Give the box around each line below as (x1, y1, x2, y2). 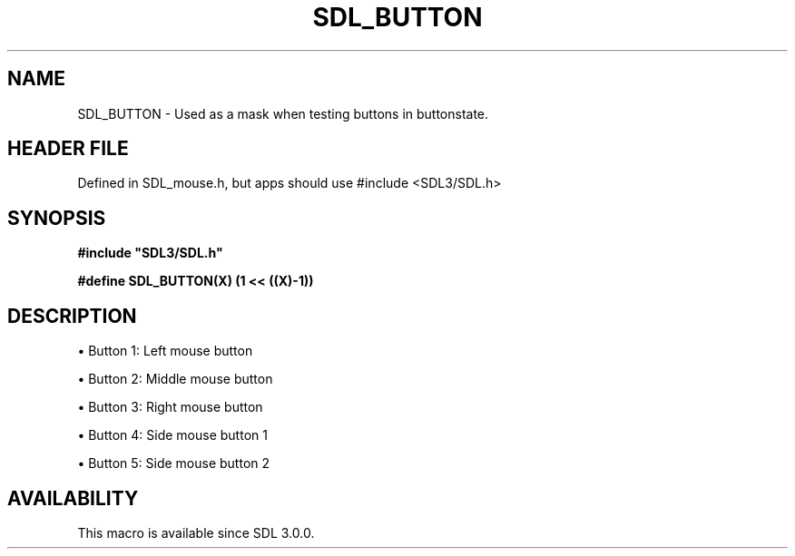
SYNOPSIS (7, 206, 106, 229)
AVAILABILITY (7, 486, 139, 510)
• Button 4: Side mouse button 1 (77, 427, 268, 444)
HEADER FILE (7, 137, 129, 161)
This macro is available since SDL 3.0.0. (77, 524, 315, 541)
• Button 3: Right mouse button (77, 399, 263, 415)
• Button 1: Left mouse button (77, 343, 253, 359)
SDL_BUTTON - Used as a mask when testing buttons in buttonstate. (77, 105, 489, 122)
